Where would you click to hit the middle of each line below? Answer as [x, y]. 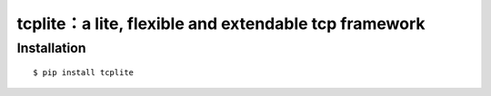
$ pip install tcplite [84, 73]
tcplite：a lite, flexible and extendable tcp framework [221, 24]
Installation [51, 48]
